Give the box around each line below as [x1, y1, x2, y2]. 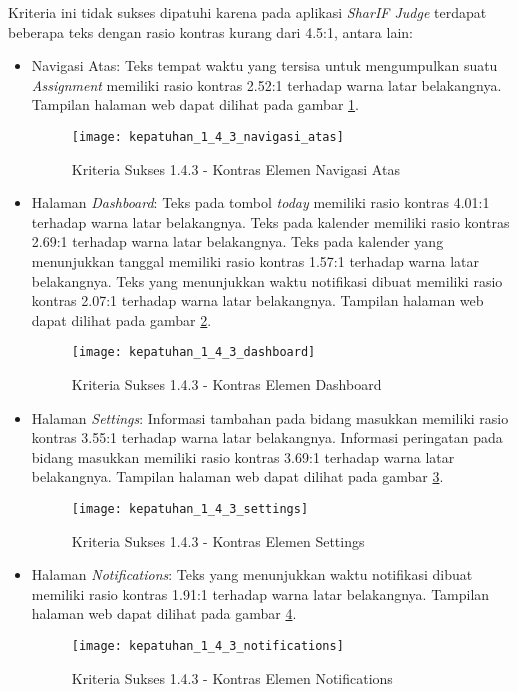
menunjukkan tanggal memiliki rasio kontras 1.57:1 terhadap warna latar [31, 251, 480, 271]
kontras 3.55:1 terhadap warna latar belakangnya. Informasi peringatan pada [31, 427, 503, 448]
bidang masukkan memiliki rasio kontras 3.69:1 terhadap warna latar [31, 446, 455, 467]
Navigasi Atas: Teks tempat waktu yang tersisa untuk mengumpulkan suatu [31, 55, 498, 76]
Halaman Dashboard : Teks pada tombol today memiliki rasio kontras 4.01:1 [31, 192, 490, 213]
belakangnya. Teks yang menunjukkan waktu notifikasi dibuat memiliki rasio [31, 270, 503, 291]
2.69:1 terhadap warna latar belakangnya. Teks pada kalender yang [31, 231, 444, 252]
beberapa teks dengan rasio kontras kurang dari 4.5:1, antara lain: [8, 21, 413, 42]
